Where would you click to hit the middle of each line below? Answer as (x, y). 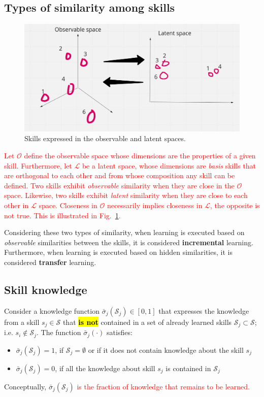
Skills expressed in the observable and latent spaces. (105, 138)
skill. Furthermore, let (38, 165)
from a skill (22, 322)
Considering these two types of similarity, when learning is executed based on (124, 232)
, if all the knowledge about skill (105, 368)
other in (16, 205)
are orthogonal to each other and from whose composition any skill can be (120, 175)
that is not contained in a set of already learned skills (147, 322)
